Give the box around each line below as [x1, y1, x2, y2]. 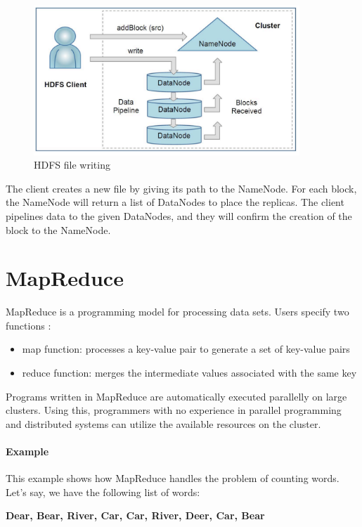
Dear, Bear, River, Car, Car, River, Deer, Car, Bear [6, 508, 265, 523]
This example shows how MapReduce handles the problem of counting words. [6, 471, 340, 486]
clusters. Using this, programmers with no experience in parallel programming [6, 403, 342, 417]
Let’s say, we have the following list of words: [6, 484, 200, 499]
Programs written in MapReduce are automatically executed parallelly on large [6, 389, 347, 403]
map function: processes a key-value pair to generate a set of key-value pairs [22, 341, 350, 356]
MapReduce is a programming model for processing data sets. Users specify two [6, 304, 349, 319]
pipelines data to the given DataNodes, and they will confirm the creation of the [6, 208, 352, 223]
